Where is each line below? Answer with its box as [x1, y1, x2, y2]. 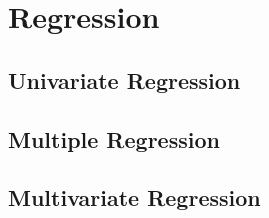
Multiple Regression [8, 123, 220, 154]
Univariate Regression [8, 64, 241, 95]
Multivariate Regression [8, 182, 261, 213]
